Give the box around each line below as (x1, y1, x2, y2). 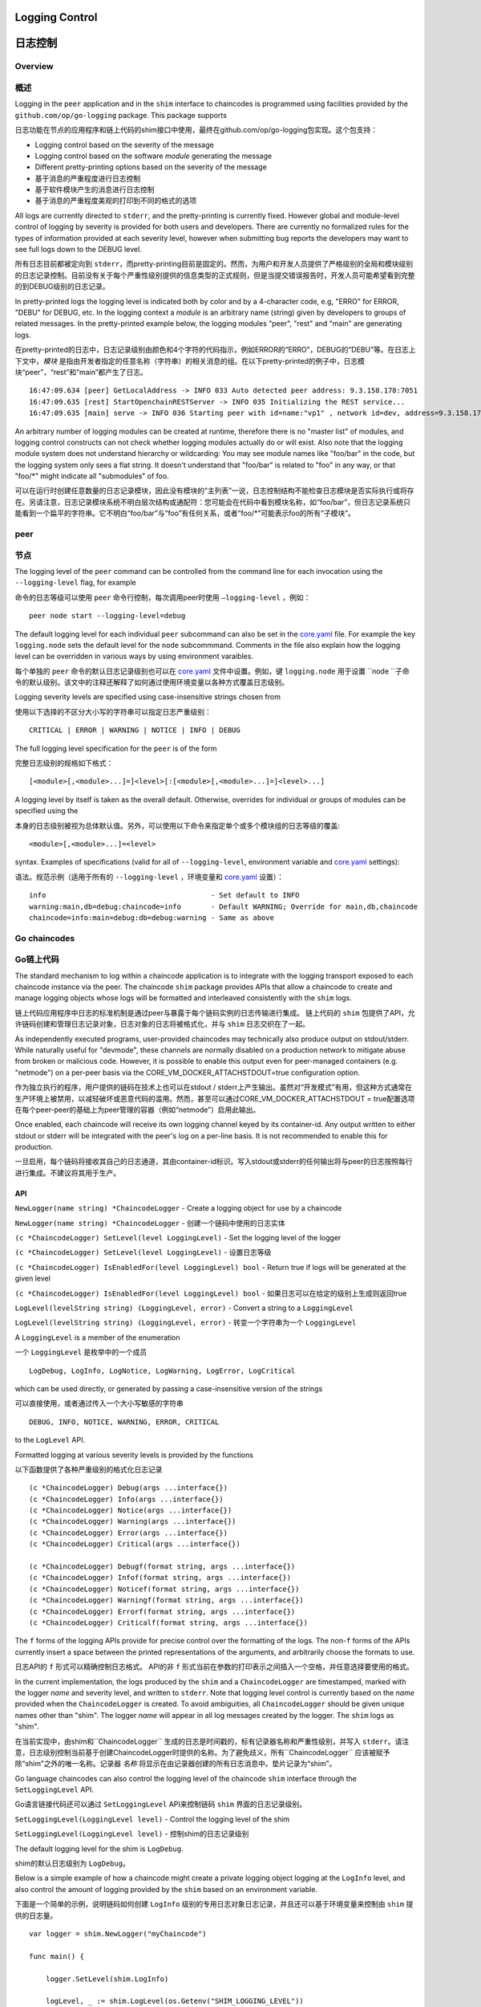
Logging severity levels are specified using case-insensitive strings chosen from (14, 692, 281, 702)
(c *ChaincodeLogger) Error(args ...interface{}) (29, 1528, 228, 1537)
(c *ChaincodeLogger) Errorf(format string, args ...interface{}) (29, 1606, 296, 1616)
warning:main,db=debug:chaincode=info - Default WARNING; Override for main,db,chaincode (29, 902, 418, 911)
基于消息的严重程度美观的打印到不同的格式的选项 (34, 196, 196, 206)
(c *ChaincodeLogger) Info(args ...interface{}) (29, 1494, 224, 1504)
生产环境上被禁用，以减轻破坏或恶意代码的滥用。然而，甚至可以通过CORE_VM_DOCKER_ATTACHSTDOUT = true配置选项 (14, 1093, 415, 1103)
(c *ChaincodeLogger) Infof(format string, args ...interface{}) (29, 1573, 292, 1582)
